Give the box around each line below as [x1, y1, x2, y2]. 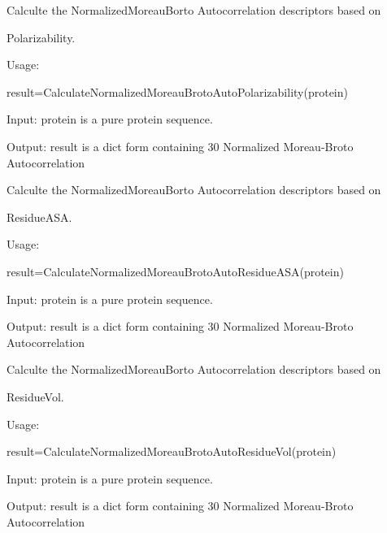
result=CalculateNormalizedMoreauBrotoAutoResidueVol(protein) [7, 443, 337, 460]
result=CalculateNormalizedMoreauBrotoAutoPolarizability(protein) [7, 83, 348, 100]
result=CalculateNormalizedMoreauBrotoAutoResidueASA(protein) [7, 262, 344, 279]
